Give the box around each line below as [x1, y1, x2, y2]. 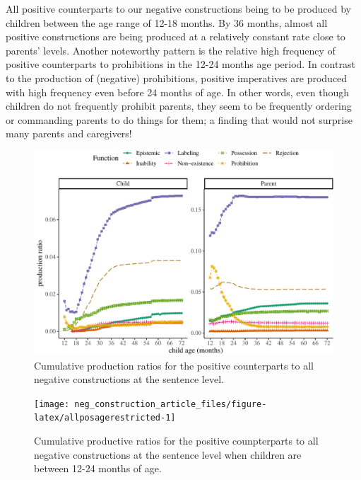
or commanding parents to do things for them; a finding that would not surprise [6, 112, 353, 127]
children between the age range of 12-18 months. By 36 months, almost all [6, 15, 328, 30]
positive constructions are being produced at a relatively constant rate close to [6, 29, 345, 44]
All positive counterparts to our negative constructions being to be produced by [6, 1, 351, 16]
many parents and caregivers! [6, 126, 132, 141]
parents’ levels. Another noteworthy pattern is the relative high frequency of [6, 42, 336, 57]
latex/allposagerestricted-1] [34, 413, 176, 423]
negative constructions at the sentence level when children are [34, 447, 302, 462]
